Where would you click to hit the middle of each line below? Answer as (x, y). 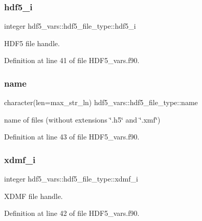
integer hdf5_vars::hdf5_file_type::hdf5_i (70, 26)
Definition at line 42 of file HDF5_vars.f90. (72, 213)
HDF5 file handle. (32, 43)
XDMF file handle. (33, 196)
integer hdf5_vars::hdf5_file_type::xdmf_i (71, 179)
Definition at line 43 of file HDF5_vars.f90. (72, 137)
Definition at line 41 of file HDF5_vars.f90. (72, 60)
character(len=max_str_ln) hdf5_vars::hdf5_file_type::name (101, 102)
